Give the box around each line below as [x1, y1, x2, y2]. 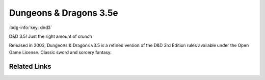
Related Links [9, 62, 52, 71]
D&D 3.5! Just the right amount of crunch [9, 33, 93, 39]
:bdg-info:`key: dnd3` [9, 25, 53, 30]
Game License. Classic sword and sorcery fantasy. [9, 49, 112, 55]
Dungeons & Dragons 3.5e [9, 7, 118, 18]
